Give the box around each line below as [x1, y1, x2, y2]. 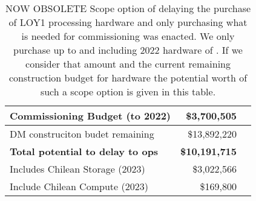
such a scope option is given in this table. [40, 85, 216, 98]
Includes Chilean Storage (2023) [10, 162, 145, 176]
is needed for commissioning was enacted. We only [21, 29, 235, 43]
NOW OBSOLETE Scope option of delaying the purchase [5, 1, 251, 15]
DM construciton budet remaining [10, 127, 154, 141]
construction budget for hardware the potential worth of [8, 71, 248, 85]
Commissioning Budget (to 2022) [10, 109, 171, 123]
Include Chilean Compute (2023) [10, 179, 148, 193]
